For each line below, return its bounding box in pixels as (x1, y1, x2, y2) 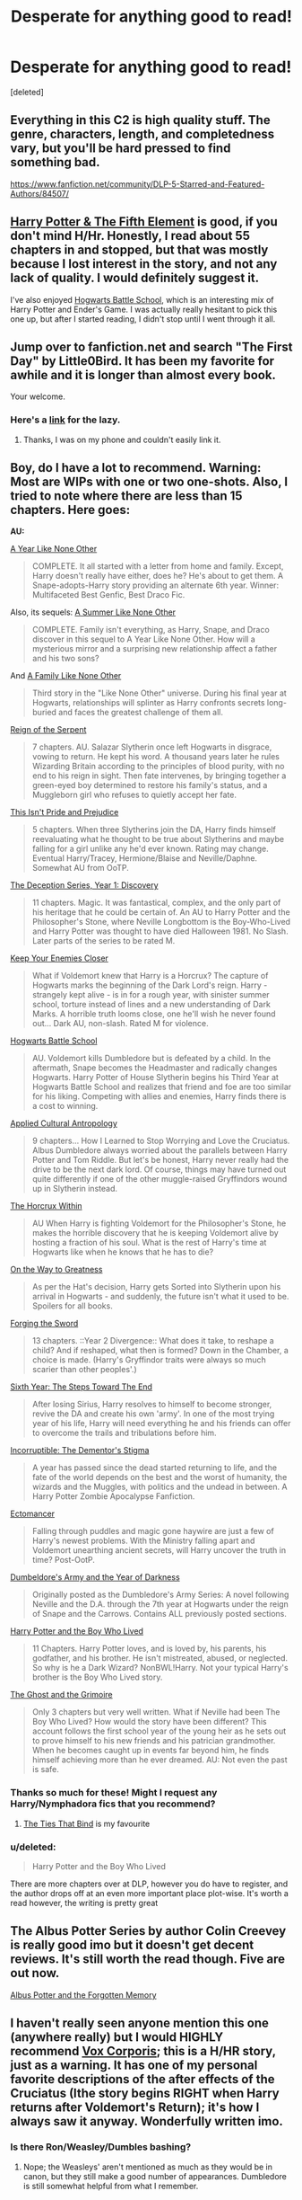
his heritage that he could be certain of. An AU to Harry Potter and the (31, 907, 290, 918)
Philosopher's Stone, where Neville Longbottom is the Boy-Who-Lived (31, 917, 290, 927)
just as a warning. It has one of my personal (10, 2058, 258, 2073)
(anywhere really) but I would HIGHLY (10, 2029, 224, 2045)
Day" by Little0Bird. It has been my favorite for (10, 353, 275, 368)
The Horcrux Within (10, 1201, 83, 1211)
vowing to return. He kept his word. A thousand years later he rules (31, 751, 280, 762)
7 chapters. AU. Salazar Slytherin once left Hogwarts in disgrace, (31, 741, 272, 752)
